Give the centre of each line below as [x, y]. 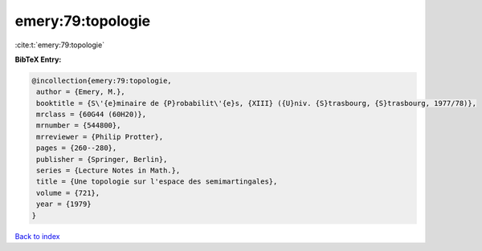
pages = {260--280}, [77, 148]
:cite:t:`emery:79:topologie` [59, 45]
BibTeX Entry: [38, 59]
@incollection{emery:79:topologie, [102, 81]
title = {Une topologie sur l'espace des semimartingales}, [157, 182]
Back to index [37, 236]
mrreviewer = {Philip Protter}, [100, 137]
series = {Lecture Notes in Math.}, [108, 171]
